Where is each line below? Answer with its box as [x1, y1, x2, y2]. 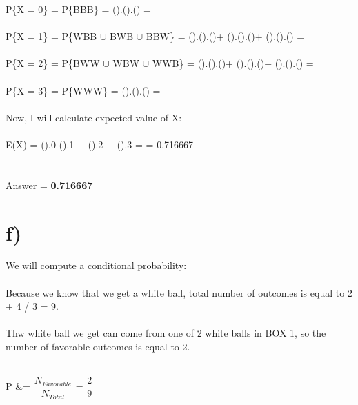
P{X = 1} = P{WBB [6, 29, 97, 43]
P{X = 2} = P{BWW [6, 56, 100, 70]
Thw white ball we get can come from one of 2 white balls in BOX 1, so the [6, 326, 326, 340]
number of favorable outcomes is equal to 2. [6, 339, 190, 353]
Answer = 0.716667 [6, 177, 93, 192]
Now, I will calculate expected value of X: [6, 110, 182, 124]
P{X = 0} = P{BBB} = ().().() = [6, 2, 151, 16]
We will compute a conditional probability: [6, 258, 187, 273]
